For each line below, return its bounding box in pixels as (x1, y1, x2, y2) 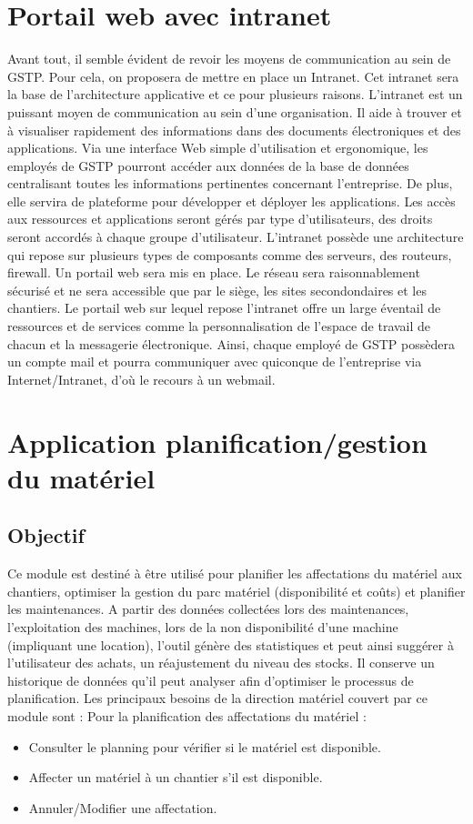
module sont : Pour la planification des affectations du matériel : (7, 706, 367, 725)
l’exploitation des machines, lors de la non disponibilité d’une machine (7, 617, 398, 636)
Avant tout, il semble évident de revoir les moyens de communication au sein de (7, 49, 451, 68)
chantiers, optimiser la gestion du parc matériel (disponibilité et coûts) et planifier (7, 581, 466, 600)
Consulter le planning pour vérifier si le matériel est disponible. (28, 737, 381, 756)
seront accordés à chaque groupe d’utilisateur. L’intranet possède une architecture (7, 227, 464, 246)
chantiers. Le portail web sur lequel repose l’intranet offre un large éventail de (7, 298, 441, 317)
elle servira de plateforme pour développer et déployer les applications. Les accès (7, 191, 456, 210)
